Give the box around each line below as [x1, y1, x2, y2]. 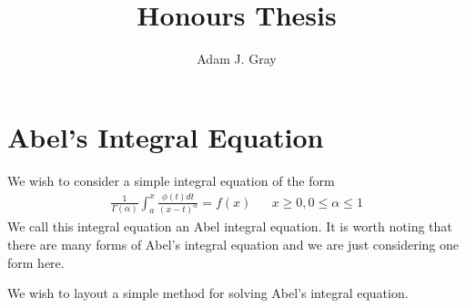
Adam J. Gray [197, 49, 277, 68]
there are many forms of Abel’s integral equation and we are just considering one [7, 235, 459, 254]
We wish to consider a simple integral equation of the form [7, 170, 335, 190]
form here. [7, 252, 65, 272]
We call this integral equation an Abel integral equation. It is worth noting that [7, 217, 452, 236]
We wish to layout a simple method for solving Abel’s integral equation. [7, 283, 409, 303]
